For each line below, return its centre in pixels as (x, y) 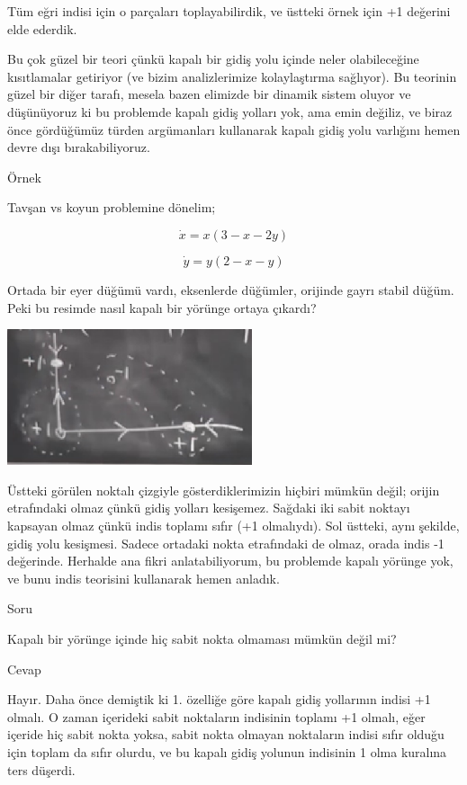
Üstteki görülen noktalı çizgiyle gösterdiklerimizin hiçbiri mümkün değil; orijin (224, 490)
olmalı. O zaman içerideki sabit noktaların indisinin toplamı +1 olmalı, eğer (216, 716)
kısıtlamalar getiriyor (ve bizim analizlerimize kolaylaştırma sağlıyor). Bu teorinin (232, 76)
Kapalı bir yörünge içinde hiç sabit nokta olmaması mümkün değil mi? (202, 639)
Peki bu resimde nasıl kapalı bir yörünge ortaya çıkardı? (162, 307)
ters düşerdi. (41, 769)
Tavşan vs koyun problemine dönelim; (112, 207)
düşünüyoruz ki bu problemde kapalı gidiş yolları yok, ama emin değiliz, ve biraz (230, 111)
